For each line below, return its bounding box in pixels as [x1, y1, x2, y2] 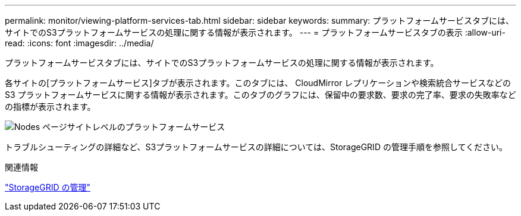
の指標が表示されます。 [5, 101, 96, 112]
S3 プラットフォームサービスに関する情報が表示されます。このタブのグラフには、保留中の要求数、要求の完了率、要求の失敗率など [5, 90, 516, 100]
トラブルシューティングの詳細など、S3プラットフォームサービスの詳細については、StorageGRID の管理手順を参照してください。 [5, 142, 508, 152]
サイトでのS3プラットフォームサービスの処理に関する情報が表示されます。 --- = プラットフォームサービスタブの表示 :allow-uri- [5, 27, 506, 37]
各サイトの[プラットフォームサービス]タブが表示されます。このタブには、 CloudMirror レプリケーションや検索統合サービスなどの [5, 78, 511, 88]
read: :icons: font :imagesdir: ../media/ [5, 38, 154, 48]
